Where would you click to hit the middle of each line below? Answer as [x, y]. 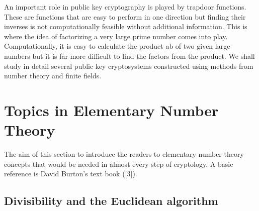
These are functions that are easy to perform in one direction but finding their [125, 16]
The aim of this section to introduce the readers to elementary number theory [124, 154]
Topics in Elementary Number [111, 110]
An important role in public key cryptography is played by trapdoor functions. [125, 7]
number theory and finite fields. [53, 76]
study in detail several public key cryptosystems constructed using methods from [129, 66]
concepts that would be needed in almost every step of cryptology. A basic [119, 164]
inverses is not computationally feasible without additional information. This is [126, 26]
